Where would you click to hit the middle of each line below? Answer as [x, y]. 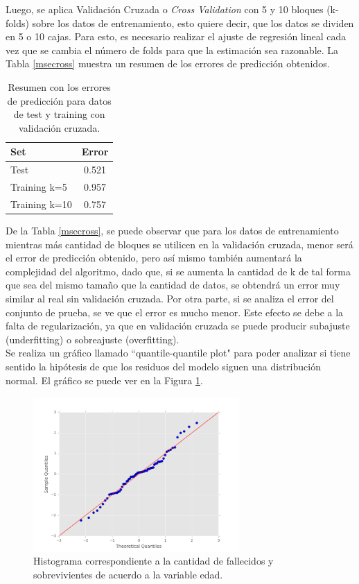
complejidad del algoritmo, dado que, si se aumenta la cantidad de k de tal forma [178, 271]
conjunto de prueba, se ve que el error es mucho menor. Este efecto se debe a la [175, 312]
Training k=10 [41, 204]
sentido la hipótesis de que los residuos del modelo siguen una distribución [163, 366]
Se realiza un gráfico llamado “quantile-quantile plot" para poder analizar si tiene [178, 353]
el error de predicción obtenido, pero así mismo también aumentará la [154, 258]
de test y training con [59, 114]
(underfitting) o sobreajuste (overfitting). [93, 339]
